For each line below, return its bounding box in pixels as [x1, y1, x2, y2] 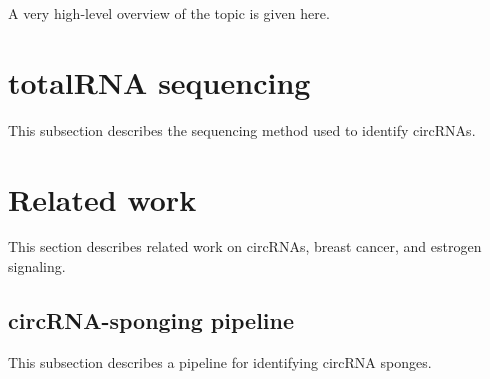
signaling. [8, 256, 66, 277]
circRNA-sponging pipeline [8, 305, 295, 336]
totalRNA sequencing [8, 61, 311, 102]
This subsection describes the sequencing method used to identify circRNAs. [8, 119, 476, 140]
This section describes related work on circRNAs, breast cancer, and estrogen [8, 236, 482, 257]
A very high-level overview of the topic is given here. [8, 3, 330, 23]
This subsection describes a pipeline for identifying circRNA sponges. [8, 351, 432, 372]
